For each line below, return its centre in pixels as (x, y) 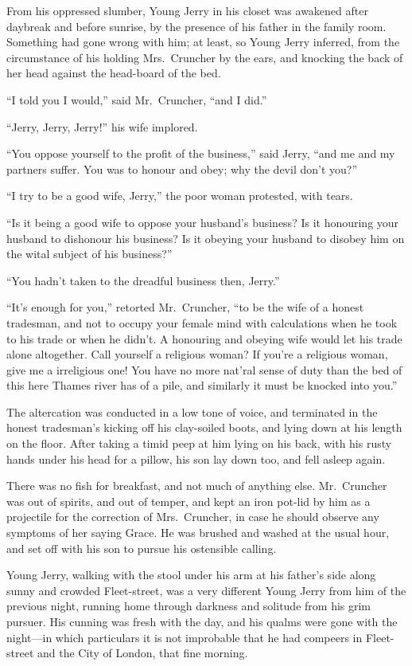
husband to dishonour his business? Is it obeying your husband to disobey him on (206, 238)
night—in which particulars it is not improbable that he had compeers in (185, 637)
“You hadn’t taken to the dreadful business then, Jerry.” (143, 280)
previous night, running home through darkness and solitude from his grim (189, 606)
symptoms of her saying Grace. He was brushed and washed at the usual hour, (198, 533)
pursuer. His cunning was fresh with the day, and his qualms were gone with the (202, 621)
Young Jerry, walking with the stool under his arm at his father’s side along (191, 575)
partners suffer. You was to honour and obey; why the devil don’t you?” (182, 168)
